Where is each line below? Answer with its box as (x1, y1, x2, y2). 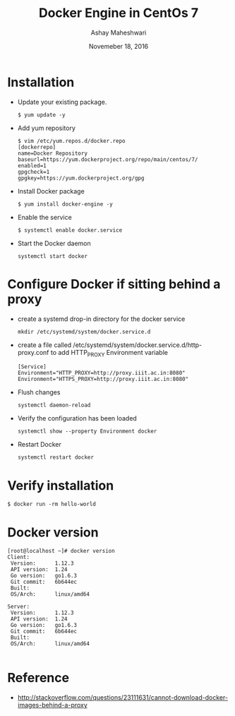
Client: (7, 553, 30, 561)
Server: (7, 603, 30, 611)
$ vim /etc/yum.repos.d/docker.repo (17, 137, 126, 144)
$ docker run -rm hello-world (7, 500, 97, 508)
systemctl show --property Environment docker (17, 428, 157, 435)
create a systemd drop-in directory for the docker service (17, 315, 186, 323)
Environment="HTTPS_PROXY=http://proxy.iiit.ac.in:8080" (17, 376, 189, 383)
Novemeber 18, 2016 (88, 42, 149, 50)
